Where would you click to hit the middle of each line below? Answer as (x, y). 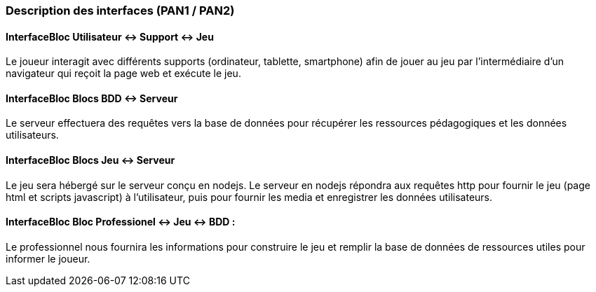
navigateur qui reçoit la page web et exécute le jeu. (123, 74)
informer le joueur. (48, 258)
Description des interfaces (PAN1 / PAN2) (120, 11)
